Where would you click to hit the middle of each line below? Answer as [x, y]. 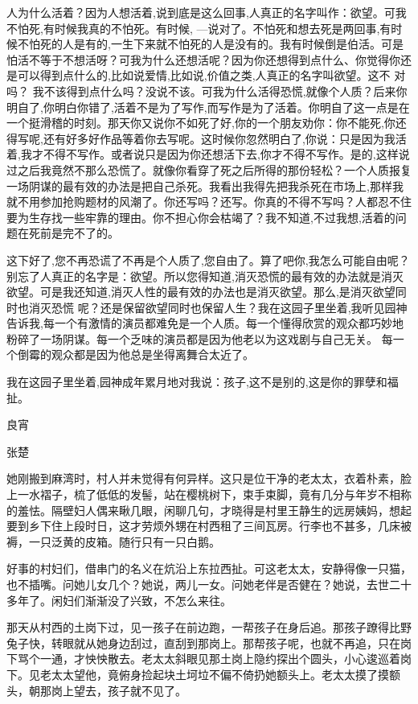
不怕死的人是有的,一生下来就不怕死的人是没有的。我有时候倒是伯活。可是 [210, 44]
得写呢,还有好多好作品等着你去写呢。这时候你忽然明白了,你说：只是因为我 [201, 138]
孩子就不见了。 [147, 690]
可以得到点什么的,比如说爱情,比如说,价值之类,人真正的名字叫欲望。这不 [204, 75]
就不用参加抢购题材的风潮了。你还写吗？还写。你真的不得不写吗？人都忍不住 [209, 202]
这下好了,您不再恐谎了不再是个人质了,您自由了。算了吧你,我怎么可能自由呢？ [208, 259]
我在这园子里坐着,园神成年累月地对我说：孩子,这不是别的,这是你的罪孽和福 [203, 382]
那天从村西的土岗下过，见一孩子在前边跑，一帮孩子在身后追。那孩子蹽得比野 [209, 627]
